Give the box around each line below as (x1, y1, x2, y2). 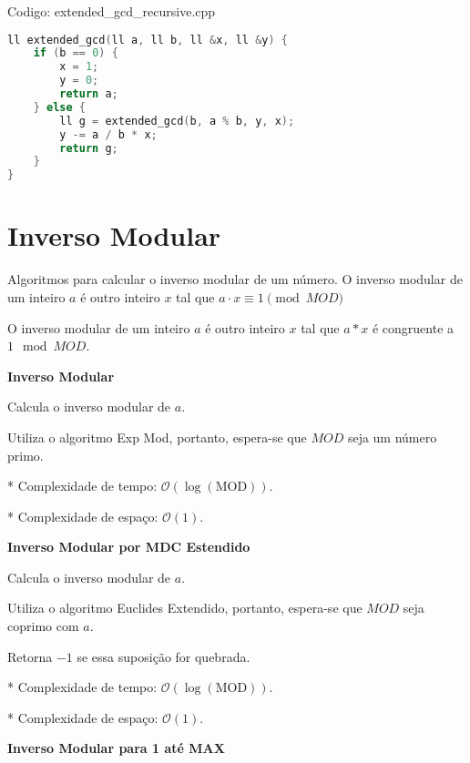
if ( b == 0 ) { (33, 46, 118, 60)
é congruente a (372, 318, 455, 337)
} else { (33, 100, 86, 114)
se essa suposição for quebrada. (77, 646, 250, 666)
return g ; (59, 141, 118, 155)
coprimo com (7, 616, 79, 636)
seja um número (347, 427, 437, 446)
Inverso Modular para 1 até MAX (7, 738, 225, 758)
